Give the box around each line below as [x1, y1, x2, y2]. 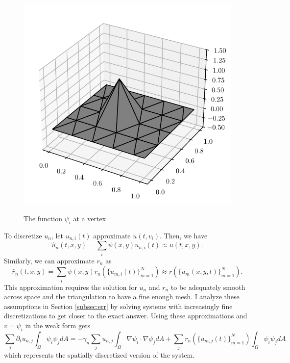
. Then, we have [159, 230, 208, 240]
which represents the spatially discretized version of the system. [4, 350, 195, 360]
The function [24, 213, 62, 224]
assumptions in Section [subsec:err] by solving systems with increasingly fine [4, 301, 233, 311]
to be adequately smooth [170, 282, 245, 292]
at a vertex [73, 213, 106, 224]
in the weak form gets [25, 320, 91, 331]
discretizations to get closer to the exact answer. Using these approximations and [4, 311, 247, 321]
